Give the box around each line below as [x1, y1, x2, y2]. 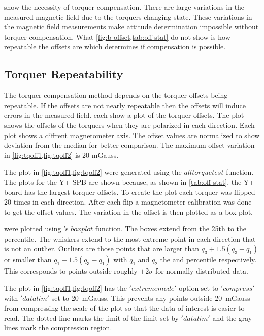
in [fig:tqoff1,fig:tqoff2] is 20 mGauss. [4, 149, 119, 160]
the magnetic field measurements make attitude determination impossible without [4, 21, 259, 32]
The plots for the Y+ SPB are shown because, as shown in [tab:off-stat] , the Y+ [4, 176, 255, 187]
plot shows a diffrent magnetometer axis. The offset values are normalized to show [4, 129, 260, 140]
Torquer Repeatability [4, 66, 123, 82]
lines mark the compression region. [4, 322, 112, 333]
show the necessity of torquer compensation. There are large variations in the [4, 2, 245, 12]
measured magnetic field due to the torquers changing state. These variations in [4, 11, 252, 22]
